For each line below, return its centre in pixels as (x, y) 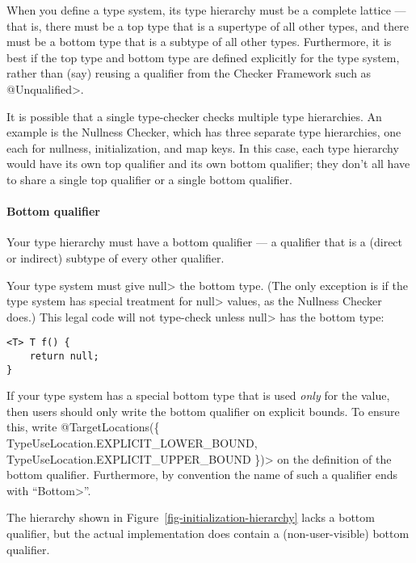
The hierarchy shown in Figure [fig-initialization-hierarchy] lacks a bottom (191, 517)
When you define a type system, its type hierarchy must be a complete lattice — (206, 10)
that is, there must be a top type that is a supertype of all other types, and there (208, 25)
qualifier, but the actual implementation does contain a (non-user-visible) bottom (208, 534)
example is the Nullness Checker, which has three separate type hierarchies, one (204, 132)
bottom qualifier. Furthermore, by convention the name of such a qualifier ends (202, 475)
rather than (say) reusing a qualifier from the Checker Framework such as (189, 73)
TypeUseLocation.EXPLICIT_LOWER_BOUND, (132, 443)
